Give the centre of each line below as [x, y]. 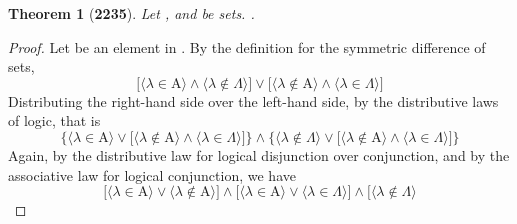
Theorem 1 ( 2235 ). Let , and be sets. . [131, 13]
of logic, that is [54, 120]
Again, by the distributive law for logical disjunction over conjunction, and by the [259, 154]
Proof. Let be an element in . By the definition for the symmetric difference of [247, 46]
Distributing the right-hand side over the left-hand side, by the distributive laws [253, 100]
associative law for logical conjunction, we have [152, 174]
